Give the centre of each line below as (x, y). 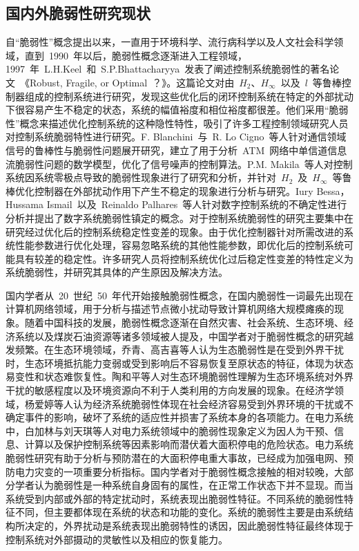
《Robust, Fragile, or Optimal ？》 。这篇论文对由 (127, 82)
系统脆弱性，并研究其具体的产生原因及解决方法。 (117, 272)
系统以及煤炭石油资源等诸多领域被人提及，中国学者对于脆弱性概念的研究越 (184, 336)
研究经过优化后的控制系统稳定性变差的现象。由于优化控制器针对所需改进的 (175, 231)
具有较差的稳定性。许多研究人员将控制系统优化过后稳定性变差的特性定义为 (184, 258)
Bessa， (333, 190)
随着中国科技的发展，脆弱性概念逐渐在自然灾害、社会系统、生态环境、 (184, 323)
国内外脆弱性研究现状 (78, 13)
